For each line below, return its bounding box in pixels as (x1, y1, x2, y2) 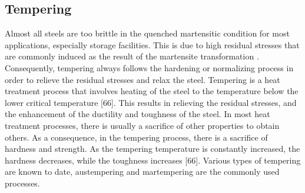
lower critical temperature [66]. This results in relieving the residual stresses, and (5, 96, 297, 108)
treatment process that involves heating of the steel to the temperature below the (5, 85, 299, 97)
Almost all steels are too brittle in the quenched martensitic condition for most (5, 27, 290, 39)
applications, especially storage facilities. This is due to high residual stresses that (5, 38, 300, 51)
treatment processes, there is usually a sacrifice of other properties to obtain (5, 119, 280, 131)
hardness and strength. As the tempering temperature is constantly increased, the (5, 142, 300, 155)
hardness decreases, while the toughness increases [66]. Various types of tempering (5, 154, 301, 166)
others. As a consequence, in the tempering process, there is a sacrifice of (5, 131, 268, 143)
